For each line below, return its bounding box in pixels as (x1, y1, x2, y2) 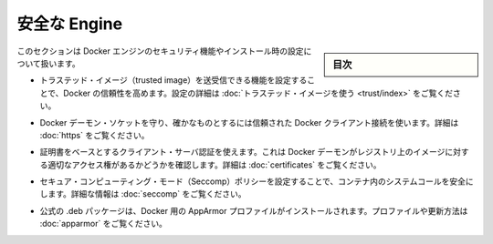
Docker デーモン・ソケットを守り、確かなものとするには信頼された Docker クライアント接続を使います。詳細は (39, 117, 459, 127)
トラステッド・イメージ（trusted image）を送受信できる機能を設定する (39, 75, 308, 86)
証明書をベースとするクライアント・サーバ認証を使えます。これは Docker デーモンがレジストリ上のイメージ (39, 147, 446, 158)
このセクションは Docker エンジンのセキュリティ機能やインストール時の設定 (16, 46, 305, 56)
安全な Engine (16, 14, 123, 34)
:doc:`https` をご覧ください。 (39, 129, 150, 140)
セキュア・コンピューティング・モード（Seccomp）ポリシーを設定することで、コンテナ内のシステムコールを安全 (39, 176, 466, 187)
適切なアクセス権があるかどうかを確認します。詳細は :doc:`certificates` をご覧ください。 (47, 159, 383, 170)
